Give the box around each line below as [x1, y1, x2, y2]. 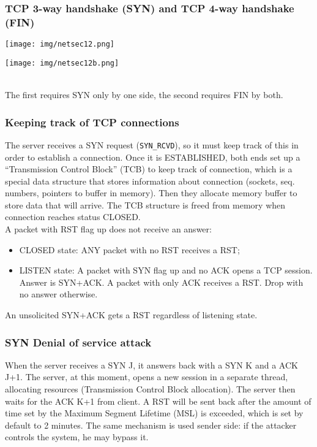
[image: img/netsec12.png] [5, 40, 114, 49]
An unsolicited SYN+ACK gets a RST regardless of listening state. [5, 308, 258, 321]
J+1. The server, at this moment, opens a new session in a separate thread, [5, 370, 288, 383]
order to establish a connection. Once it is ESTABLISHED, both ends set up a [5, 150, 300, 163]
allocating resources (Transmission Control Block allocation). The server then [5, 383, 296, 395]
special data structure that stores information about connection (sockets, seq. [5, 174, 295, 187]
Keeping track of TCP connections [5, 114, 179, 129]
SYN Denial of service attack [5, 334, 152, 350]
